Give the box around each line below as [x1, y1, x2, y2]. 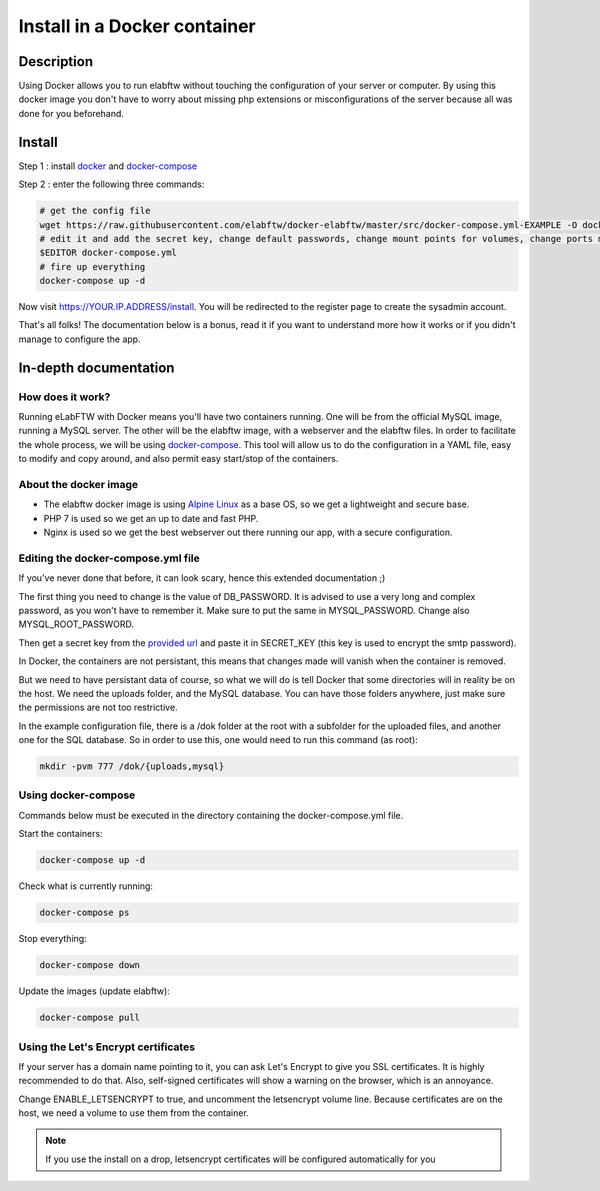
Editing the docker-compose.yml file [18, 551, 200, 565]
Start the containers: [18, 828, 104, 840]
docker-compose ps [39, 907, 130, 919]
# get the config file [39, 205, 151, 217]
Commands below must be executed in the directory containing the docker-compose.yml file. [18, 809, 404, 821]
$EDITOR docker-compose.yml [39, 247, 177, 259]
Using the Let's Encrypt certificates [18, 1040, 195, 1054]
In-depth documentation [18, 359, 175, 376]
